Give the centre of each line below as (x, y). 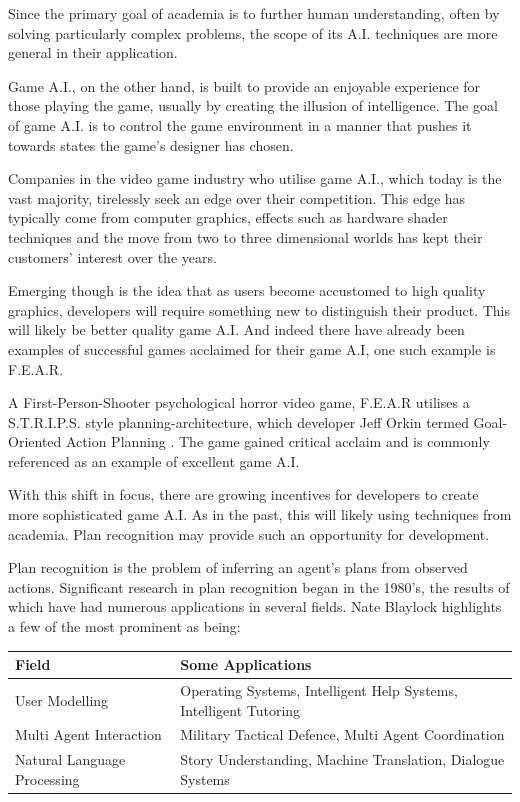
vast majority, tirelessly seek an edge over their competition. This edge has (237, 197)
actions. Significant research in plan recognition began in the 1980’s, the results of (259, 586)
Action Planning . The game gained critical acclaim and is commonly (277, 441)
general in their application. (93, 52)
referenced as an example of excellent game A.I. (154, 460)
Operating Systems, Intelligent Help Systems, (319, 689)
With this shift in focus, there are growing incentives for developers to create (243, 494)
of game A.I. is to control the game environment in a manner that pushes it (240, 124)
